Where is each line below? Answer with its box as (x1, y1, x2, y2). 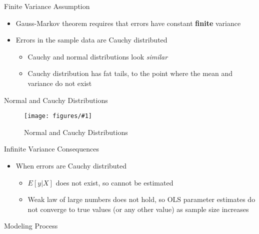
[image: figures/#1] (24, 112, 92, 120)
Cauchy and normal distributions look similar (27, 51, 168, 61)
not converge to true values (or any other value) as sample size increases (27, 203, 249, 214)
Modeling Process (4, 220, 58, 231)
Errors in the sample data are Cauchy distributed (15, 34, 167, 45)
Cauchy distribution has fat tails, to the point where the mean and (27, 68, 233, 78)
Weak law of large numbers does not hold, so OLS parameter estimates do (27, 194, 255, 204)
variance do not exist (27, 77, 92, 88)
